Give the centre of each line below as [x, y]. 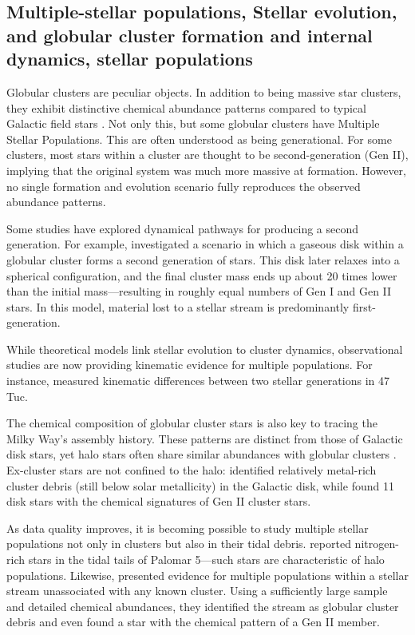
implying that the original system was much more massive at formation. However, [206, 170]
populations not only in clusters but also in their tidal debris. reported [179, 544]
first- [364, 306]
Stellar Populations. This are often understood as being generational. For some [199, 139]
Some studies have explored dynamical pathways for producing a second [183, 228]
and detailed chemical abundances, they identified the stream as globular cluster [203, 606]
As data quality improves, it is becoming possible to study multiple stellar [188, 528]
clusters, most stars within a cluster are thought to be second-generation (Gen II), [207, 155]
